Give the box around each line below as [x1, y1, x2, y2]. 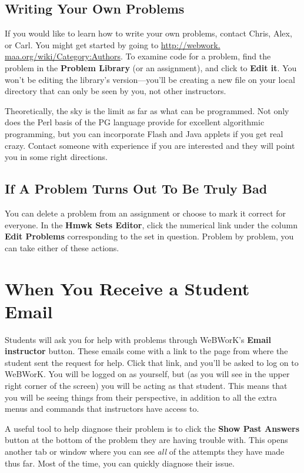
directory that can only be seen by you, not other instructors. [5, 85, 226, 97]
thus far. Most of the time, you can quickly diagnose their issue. [5, 457, 235, 469]
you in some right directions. [5, 151, 108, 163]
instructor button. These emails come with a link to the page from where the [5, 345, 288, 357]
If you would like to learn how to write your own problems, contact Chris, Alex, [5, 27, 292, 39]
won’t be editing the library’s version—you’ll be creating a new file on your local [5, 73, 295, 85]
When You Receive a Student [5, 276, 250, 300]
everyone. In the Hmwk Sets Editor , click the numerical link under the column [5, 218, 298, 231]
